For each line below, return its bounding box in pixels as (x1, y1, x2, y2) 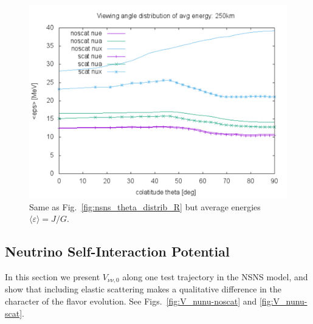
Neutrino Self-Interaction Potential (5, 242, 230, 261)
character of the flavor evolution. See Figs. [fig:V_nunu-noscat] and (5, 295, 257, 308)
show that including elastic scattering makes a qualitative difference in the (5, 283, 281, 295)
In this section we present (5, 270, 100, 283)
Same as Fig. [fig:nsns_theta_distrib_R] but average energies (29, 200, 261, 213)
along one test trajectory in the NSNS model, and (122, 270, 308, 283)
